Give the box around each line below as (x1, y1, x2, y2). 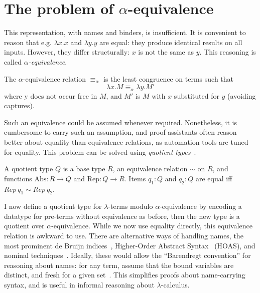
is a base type (63, 163, 105, 174)
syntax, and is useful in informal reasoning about (4, 279, 155, 290)
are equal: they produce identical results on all (99, 37, 242, 47)
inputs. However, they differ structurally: (4, 47, 129, 57)
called (4, 56, 22, 67)
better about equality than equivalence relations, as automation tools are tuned (4, 136, 248, 147)
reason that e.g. (4, 37, 52, 47)
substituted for (174, 90, 219, 101)
